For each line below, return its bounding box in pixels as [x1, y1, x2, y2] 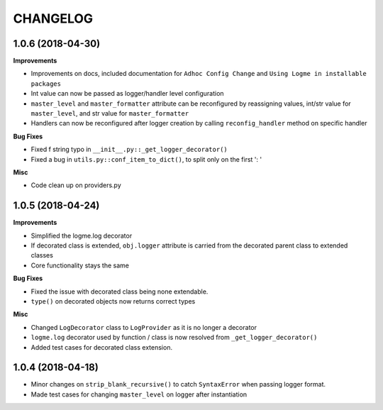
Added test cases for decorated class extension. [30, 343, 173, 351]
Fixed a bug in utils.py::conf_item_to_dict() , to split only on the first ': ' [30, 155, 262, 163]
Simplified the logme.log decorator [30, 231, 133, 240]
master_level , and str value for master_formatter [30, 109, 189, 118]
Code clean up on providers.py [30, 181, 122, 189]
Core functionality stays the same [30, 261, 129, 270]
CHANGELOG [13, 11, 94, 26]
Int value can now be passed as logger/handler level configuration [30, 89, 224, 98]
